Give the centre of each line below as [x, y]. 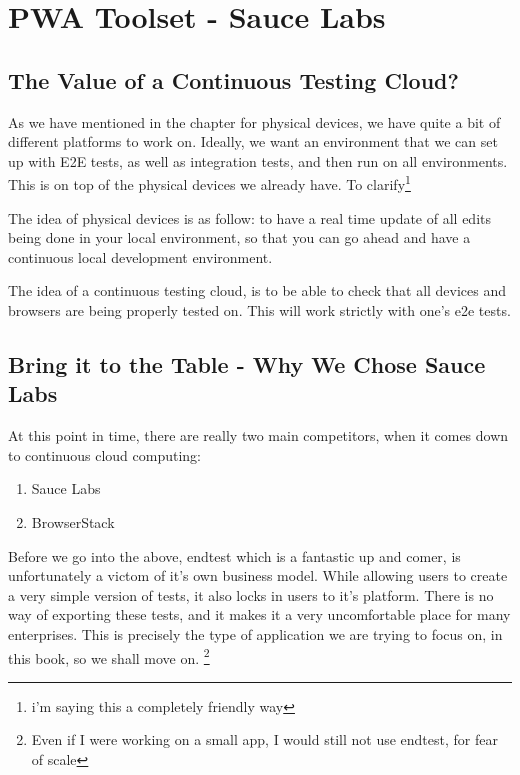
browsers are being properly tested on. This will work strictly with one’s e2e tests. [259, 309]
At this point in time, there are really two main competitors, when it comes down [258, 435]
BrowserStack [73, 521]
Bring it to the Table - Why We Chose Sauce [247, 363]
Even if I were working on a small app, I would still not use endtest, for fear [264, 739]
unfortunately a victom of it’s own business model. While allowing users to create [258, 575]
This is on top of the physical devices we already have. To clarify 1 [209, 183]
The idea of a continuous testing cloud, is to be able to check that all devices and [257, 290]
